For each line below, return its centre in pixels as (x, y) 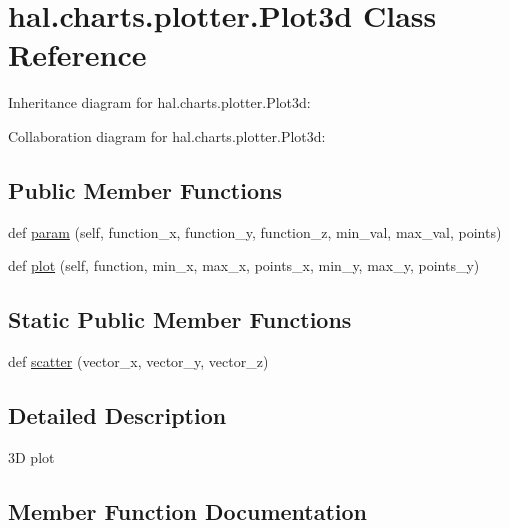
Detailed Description (117, 415)
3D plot (31, 456)
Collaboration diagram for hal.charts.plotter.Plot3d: (167, 135)
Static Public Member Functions (180, 319)
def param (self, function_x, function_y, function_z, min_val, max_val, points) (255, 231)
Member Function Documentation (188, 510)
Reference (77, 54)
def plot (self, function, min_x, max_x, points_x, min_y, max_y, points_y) (244, 265)
